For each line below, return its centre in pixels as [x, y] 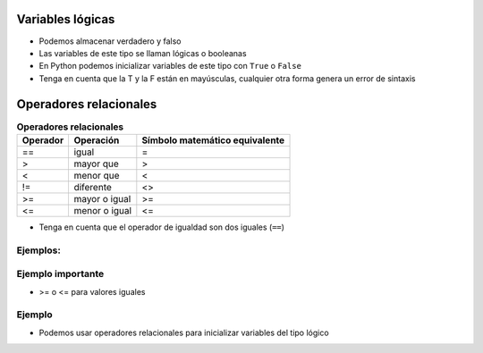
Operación [97, 140]
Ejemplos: [39, 250]
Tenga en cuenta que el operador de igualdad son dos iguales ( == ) [162, 227]
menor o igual [103, 210]
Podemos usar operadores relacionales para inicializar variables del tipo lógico [184, 332]
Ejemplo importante [60, 274]
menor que [97, 175]
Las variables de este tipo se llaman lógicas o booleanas [143, 53]
